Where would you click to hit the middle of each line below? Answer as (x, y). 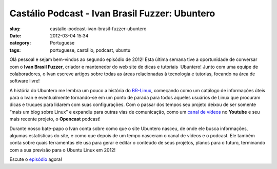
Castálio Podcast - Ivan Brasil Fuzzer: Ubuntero (112, 13)
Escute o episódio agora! (36, 159)
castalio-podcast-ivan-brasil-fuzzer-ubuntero (98, 29)
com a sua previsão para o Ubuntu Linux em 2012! (62, 150)
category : (20, 43)
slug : (15, 29)
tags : (15, 50)
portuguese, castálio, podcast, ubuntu (90, 50)
